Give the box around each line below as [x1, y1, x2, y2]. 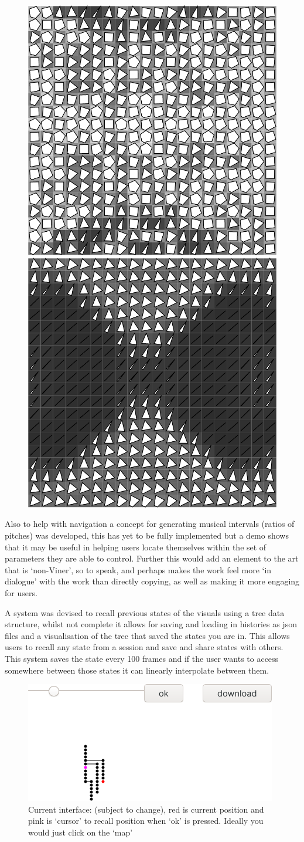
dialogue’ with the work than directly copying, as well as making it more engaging [5, 575, 300, 587]
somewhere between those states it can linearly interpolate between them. [5, 664, 269, 676]
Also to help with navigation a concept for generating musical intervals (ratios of [5, 518, 295, 530]
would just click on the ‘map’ [28, 826, 133, 838]
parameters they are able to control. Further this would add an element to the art [5, 552, 299, 564]
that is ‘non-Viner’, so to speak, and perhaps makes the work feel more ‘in [5, 563, 272, 576]
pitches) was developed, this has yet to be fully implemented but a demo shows [5, 529, 289, 541]
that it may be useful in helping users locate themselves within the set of [5, 540, 267, 553]
